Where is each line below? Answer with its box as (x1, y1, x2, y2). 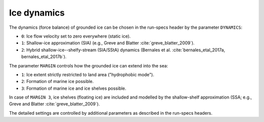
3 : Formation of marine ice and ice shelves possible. (21, 85, 127, 91)
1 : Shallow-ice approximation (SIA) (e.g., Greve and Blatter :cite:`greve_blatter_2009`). (21, 40, 195, 46)
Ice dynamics (9, 7, 65, 18)
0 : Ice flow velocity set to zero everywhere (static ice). (21, 33, 131, 39)
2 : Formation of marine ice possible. (21, 79, 94, 84)
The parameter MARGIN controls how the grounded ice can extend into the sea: (9, 62, 168, 68)
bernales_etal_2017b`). (21, 54, 67, 60)
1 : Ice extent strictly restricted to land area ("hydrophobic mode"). (21, 71, 154, 78)
